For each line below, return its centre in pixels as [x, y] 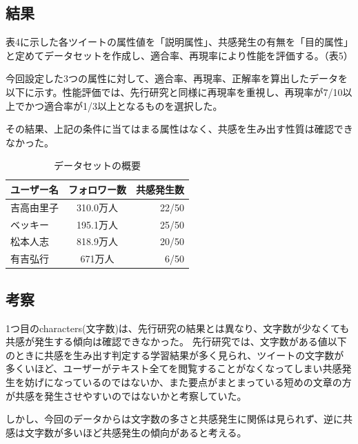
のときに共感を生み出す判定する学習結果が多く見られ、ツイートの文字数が [175, 355]
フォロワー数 [97, 189]
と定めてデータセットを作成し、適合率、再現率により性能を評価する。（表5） [179, 55]
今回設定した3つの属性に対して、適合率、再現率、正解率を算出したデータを [177, 78]
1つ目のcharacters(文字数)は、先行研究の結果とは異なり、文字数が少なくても [178, 328]
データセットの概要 [97, 165]
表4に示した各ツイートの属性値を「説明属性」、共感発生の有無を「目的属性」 [179, 42]
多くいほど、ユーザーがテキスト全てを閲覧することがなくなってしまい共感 [174, 368]
